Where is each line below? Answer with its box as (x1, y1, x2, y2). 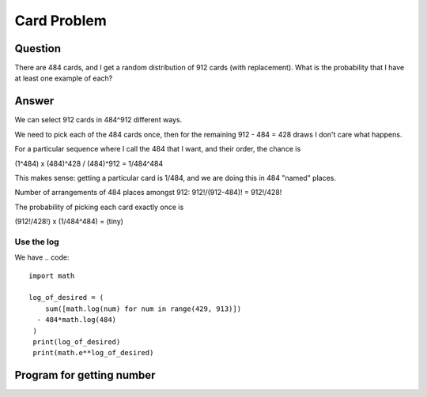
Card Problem (14, 12, 107, 29)
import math (28, 271, 75, 280)
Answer (14, 95, 55, 108)
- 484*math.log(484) (36, 316, 117, 324)
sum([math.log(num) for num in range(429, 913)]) (44, 304, 241, 313)
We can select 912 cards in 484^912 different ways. (14, 115, 183, 125)
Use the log (14, 236, 59, 247)
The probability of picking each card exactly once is (14, 202, 184, 212)
